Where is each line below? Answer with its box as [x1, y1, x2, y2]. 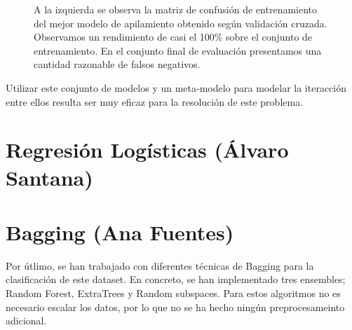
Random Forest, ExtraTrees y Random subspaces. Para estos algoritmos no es [6, 286, 341, 301]
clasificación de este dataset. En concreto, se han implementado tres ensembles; [6, 272, 346, 287]
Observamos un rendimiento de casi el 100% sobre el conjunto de [34, 29, 313, 44]
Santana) [6, 163, 93, 191]
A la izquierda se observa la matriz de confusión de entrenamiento [34, 2, 318, 16]
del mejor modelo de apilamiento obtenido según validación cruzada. [34, 15, 327, 30]
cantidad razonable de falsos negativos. [34, 57, 201, 71]
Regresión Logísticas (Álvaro [6, 135, 289, 164]
